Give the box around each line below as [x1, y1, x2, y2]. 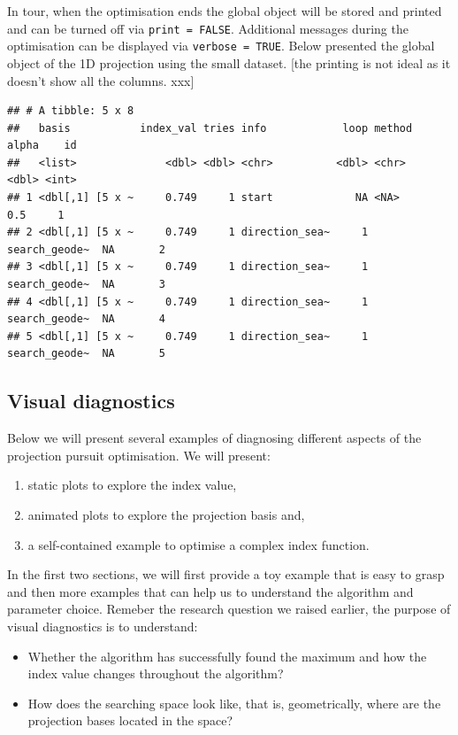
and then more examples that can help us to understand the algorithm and [7, 582, 414, 600]
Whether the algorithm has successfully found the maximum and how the [27, 646, 427, 665]
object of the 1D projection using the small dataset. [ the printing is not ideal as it [7, 53, 451, 72]
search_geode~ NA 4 [7, 313, 165, 326]
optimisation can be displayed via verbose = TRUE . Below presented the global [7, 36, 435, 55]
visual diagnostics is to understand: [7, 616, 198, 635]
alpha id [7, 139, 77, 152]
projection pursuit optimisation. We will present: [7, 445, 271, 464]
